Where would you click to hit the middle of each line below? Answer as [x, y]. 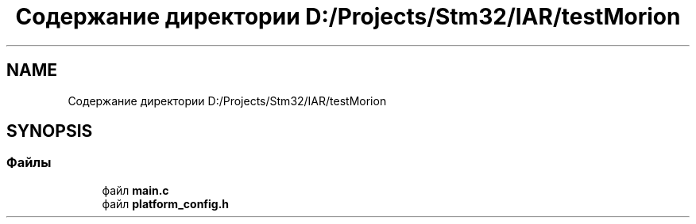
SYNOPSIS [50, 131]
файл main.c [135, 190]
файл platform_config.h [166, 203]
